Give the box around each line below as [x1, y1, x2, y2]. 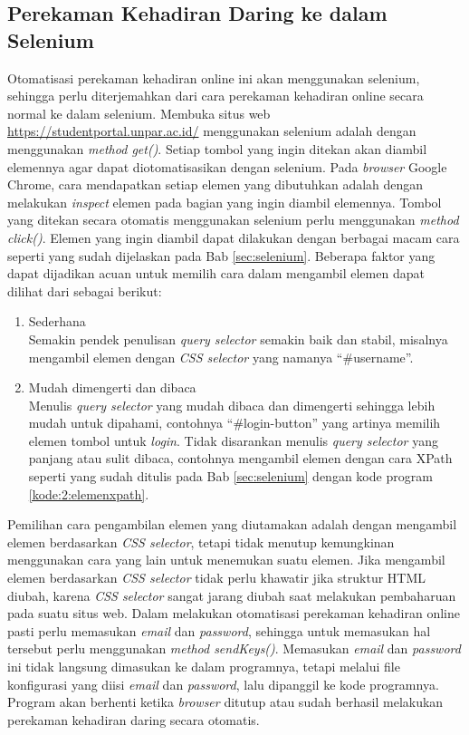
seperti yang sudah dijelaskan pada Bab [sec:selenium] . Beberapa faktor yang [7, 246, 435, 265]
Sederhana [28, 312, 86, 331]
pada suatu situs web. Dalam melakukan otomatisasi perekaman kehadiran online [7, 604, 461, 623]
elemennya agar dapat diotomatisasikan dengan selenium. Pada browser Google [7, 157, 447, 176]
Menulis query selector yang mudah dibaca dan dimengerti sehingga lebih [28, 395, 435, 414]
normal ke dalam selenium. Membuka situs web [7, 103, 271, 122]
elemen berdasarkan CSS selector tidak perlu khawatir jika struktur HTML [7, 568, 426, 587]
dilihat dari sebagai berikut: [7, 281, 162, 300]
